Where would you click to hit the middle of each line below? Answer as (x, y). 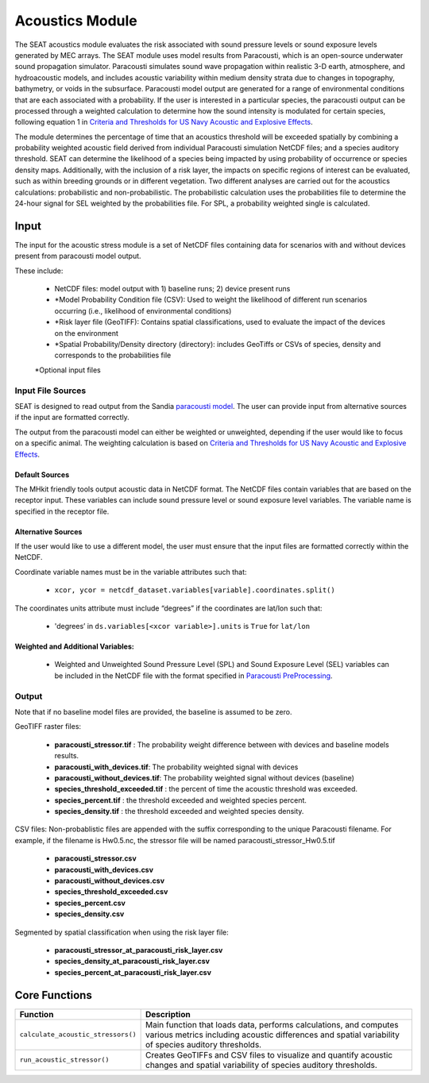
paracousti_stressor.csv (95, 858)
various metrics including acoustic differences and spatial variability (273, 1035)
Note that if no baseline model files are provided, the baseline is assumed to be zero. (153, 711)
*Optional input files (68, 370)
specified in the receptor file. (62, 511)
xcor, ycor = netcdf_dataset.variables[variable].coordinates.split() (195, 590)
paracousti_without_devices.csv (110, 881)
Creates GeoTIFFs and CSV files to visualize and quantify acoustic (269, 1054)
